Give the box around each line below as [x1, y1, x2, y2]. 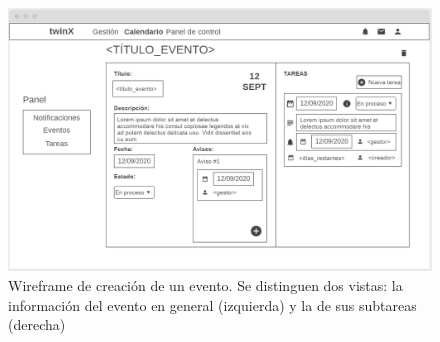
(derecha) [8, 314, 66, 335]
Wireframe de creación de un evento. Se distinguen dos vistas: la [8, 274, 403, 295]
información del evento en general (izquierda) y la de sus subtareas [8, 294, 417, 315]
